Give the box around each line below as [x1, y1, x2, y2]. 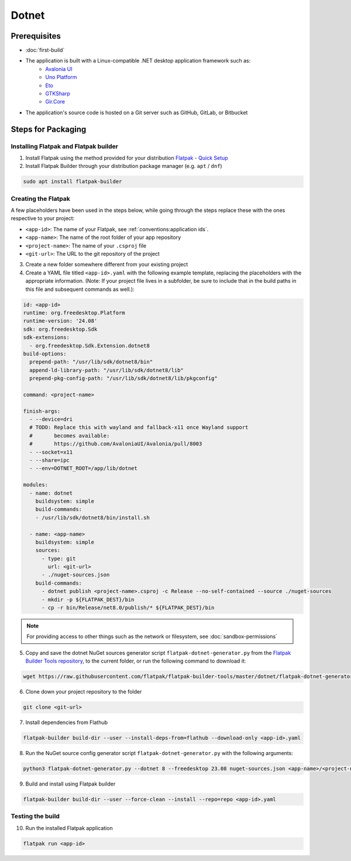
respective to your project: [11, 215, 75, 222]
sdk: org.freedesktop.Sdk [23, 325, 98, 332]
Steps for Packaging [11, 124, 87, 134]
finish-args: [23, 407, 61, 414]
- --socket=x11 [29, 448, 73, 455]
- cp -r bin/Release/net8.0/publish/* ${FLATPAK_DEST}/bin [42, 605, 215, 611]
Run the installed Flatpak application [25, 824, 113, 831]
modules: [23, 482, 49, 488]
